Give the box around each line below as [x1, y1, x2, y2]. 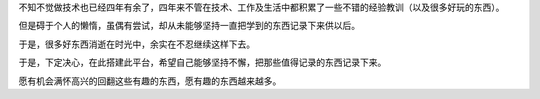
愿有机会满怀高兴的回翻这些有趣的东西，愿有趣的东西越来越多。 [18, 75, 282, 87]
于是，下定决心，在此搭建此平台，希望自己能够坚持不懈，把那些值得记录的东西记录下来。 [18, 56, 387, 69]
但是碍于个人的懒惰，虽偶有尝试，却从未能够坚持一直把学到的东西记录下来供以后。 [18, 20, 360, 32]
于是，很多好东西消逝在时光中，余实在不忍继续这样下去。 [18, 38, 255, 50]
